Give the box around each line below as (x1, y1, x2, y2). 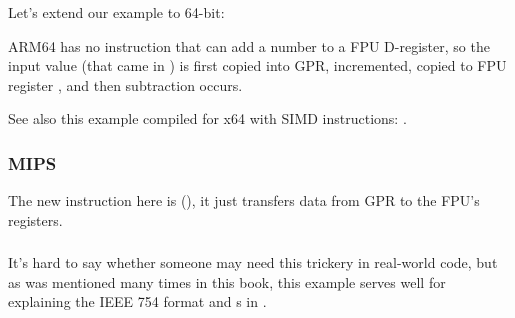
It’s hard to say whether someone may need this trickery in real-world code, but (8, 252, 498, 273)
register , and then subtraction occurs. (8, 74, 243, 95)
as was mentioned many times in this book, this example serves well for (8, 271, 446, 292)
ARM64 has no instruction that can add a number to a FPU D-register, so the (8, 35, 490, 56)
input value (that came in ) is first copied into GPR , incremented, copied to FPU (8, 55, 507, 76)
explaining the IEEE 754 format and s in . (8, 291, 267, 312)
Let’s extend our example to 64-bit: (8, 2, 225, 22)
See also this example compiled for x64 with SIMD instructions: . (8, 108, 407, 129)
